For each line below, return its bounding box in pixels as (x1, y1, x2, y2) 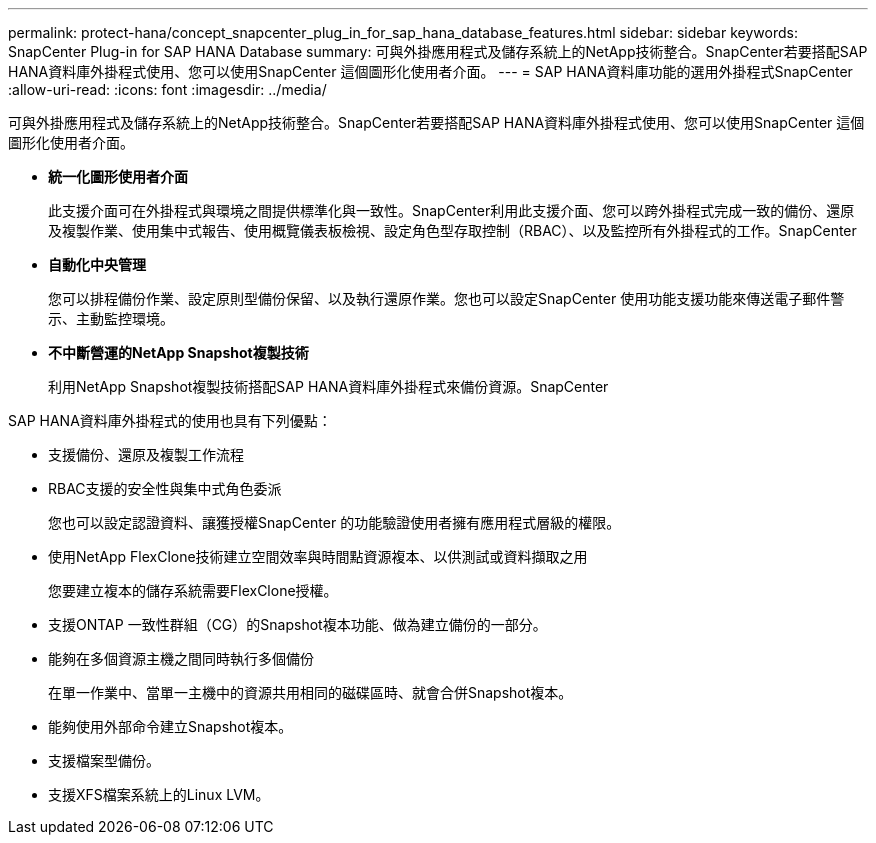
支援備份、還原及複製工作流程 (48, 446, 244, 463)
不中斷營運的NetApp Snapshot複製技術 (48, 344, 309, 361)
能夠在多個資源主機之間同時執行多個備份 (48, 650, 314, 667)
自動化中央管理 (48, 256, 146, 273)
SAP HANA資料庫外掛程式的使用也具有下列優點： (8, 412, 332, 429)
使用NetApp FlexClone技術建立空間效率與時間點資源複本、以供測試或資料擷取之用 (48, 548, 588, 565)
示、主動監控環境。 (48, 310, 174, 327)
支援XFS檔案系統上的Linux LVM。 (48, 786, 270, 803)
